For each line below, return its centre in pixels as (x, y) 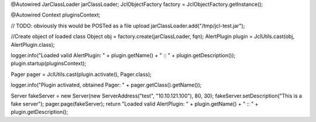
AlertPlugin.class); (33, 44)
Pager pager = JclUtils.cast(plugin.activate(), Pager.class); (81, 74)
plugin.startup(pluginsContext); (49, 64)
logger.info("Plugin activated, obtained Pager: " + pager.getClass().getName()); (106, 85)
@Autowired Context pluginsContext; (56, 15)
